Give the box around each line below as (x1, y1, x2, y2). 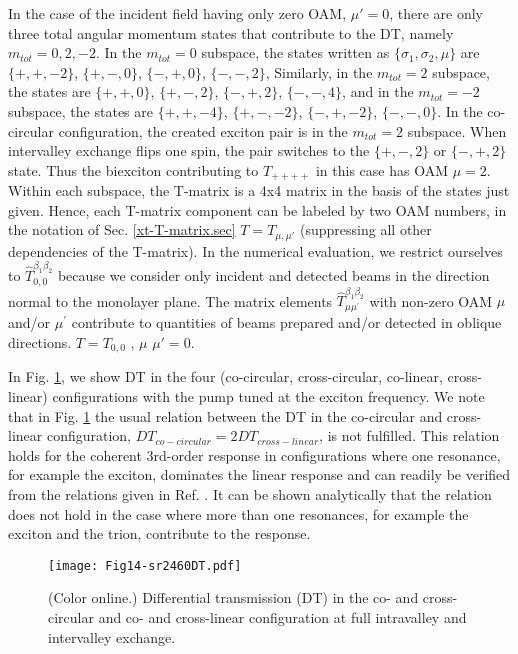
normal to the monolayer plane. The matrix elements (8, 290, 333, 311)
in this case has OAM (315, 159, 448, 180)
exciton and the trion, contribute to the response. (8, 523, 311, 544)
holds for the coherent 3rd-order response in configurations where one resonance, (8, 444, 501, 465)
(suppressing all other (300, 219, 432, 240)
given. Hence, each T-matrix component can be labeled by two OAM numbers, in (8, 199, 507, 220)
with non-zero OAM (369, 290, 493, 311)
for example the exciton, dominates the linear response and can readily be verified (8, 464, 511, 485)
